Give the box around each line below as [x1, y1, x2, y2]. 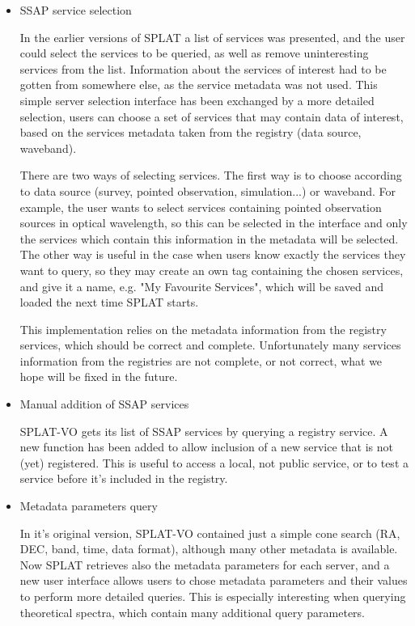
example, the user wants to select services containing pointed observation [19, 198, 382, 215]
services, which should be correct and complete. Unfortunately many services [19, 336, 401, 353]
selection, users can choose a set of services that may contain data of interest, [19, 108, 404, 125]
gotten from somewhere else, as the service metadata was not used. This [19, 76, 378, 93]
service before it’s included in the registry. [19, 470, 228, 487]
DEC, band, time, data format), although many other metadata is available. [19, 540, 398, 557]
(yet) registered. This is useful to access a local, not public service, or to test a [19, 454, 409, 471]
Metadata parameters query [19, 497, 158, 514]
